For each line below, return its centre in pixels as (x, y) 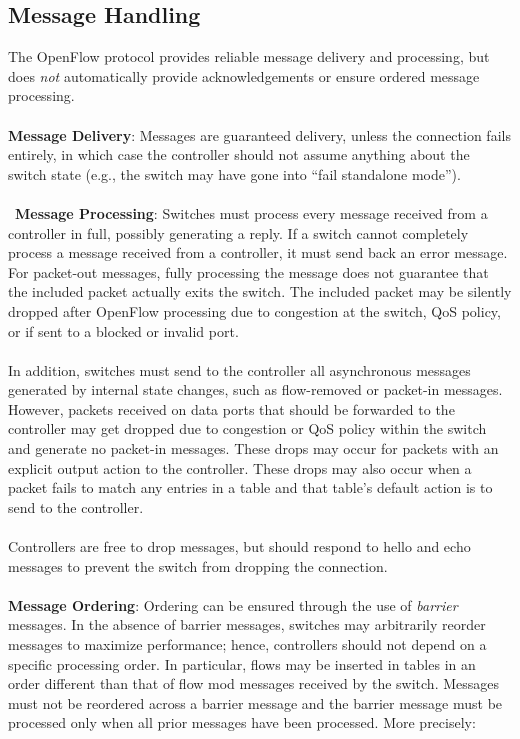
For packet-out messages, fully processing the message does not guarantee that (248, 271)
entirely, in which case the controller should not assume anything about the (239, 154)
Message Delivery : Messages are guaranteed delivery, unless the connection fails (259, 134)
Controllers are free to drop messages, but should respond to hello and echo (239, 546)
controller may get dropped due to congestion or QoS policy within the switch (247, 428)
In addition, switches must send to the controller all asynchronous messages (239, 369)
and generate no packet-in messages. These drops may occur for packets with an (253, 448)
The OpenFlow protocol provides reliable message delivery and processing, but (249, 56)
